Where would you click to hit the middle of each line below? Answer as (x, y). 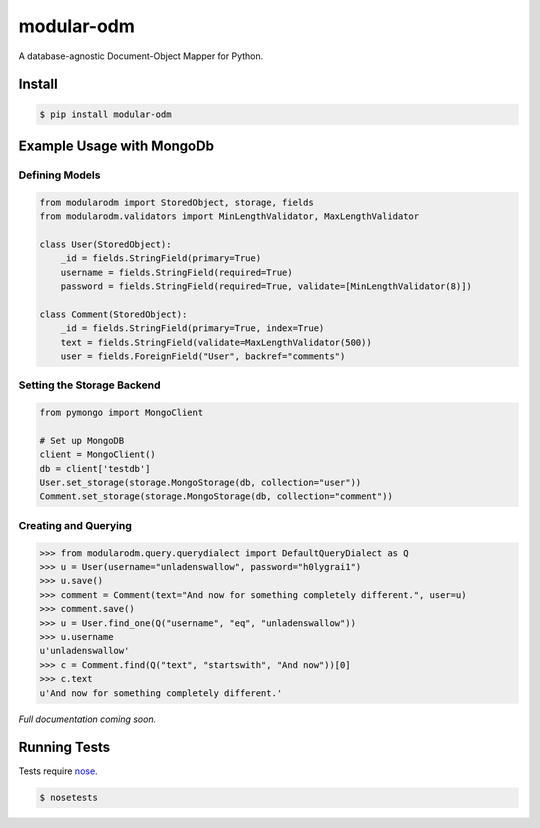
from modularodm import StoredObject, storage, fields (176, 202)
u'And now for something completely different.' (161, 693)
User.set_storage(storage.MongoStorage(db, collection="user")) (200, 483)
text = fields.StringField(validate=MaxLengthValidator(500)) (216, 342)
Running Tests (64, 747)
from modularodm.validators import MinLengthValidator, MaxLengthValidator (229, 216)
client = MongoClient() (98, 454)
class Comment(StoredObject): (113, 314)
